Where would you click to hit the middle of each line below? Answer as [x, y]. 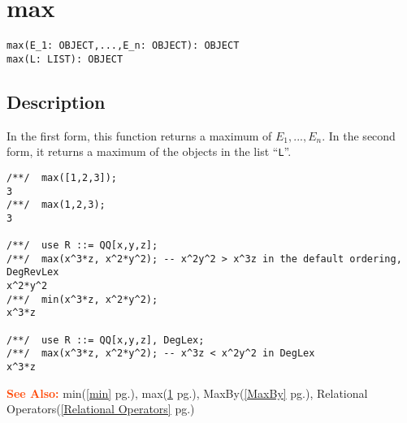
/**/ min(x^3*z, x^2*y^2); [82, 299]
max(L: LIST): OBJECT [65, 59]
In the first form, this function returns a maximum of [139, 135]
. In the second [359, 135]
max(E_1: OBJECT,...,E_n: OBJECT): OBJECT [123, 46]
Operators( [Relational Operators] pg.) [101, 409]
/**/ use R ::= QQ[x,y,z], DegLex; [106, 340]
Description [56, 101]
